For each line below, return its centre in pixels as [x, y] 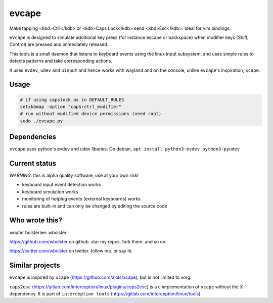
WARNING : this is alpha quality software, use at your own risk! [74, 175]
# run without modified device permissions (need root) [91, 114]
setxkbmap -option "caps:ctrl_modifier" [71, 107]
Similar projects [35, 265]
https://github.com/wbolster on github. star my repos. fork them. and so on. [88, 241]
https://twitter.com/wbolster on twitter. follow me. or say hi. [71, 251]
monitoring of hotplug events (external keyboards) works [81, 199]
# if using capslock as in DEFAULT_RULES [72, 99]
